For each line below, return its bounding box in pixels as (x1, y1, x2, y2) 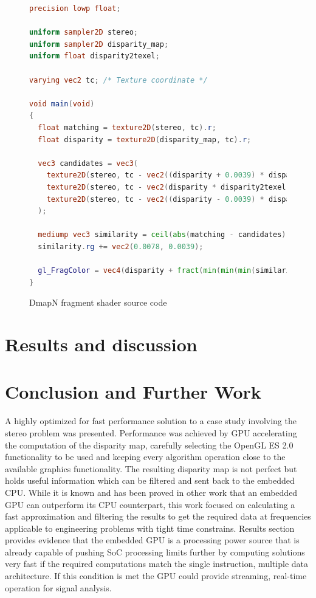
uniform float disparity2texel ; (29, 52, 160, 61)
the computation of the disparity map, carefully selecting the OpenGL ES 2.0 (5, 438, 294, 451)
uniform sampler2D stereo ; (29, 28, 139, 37)
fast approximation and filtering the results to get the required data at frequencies (5, 510, 311, 523)
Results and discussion (5, 332, 197, 357)
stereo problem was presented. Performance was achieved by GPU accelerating (5, 426, 297, 439)
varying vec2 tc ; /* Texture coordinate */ (29, 75, 208, 84)
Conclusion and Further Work (5, 379, 261, 404)
